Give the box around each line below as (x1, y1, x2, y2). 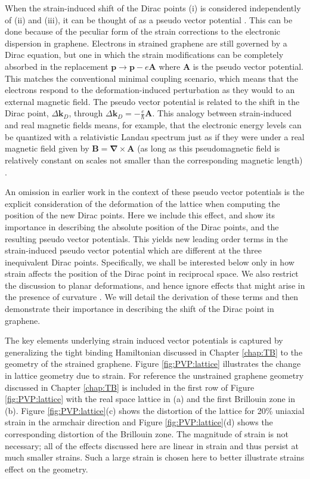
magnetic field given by (5, 142, 89, 154)
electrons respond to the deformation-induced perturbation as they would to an (5, 84, 295, 96)
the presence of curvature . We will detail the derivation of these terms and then (5, 291, 298, 303)
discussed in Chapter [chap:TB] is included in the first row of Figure (5, 381, 255, 393)
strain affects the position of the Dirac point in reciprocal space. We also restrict (5, 267, 299, 280)
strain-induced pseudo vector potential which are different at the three (5, 244, 262, 257)
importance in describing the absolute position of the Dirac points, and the (5, 220, 279, 233)
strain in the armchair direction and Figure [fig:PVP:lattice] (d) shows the (5, 416, 273, 428)
